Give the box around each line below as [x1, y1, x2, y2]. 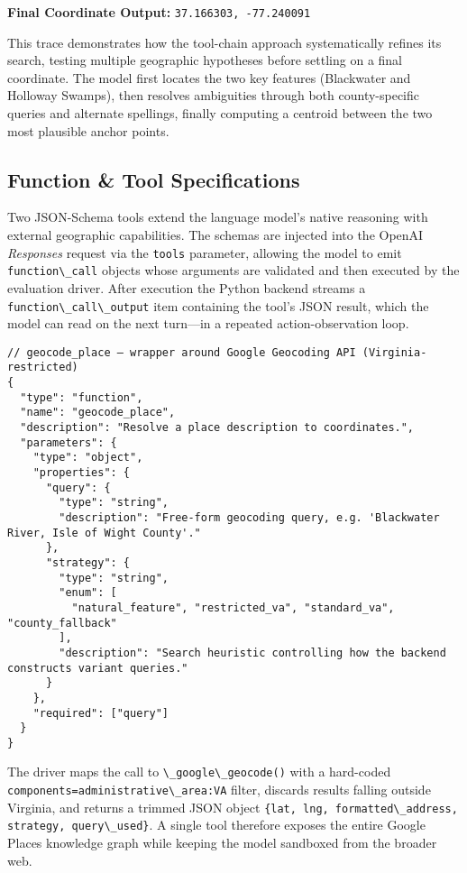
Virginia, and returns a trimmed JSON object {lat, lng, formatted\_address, [7, 797, 458, 816]
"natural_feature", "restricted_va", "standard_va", [71, 601, 395, 614]
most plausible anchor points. [7, 121, 169, 140]
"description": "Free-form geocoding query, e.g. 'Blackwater [59, 510, 440, 524]
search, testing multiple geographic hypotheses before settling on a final [7, 51, 403, 69]
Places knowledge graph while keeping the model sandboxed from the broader [7, 833, 437, 852]
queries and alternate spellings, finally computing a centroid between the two [7, 104, 433, 123]
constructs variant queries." [7, 661, 188, 675]
